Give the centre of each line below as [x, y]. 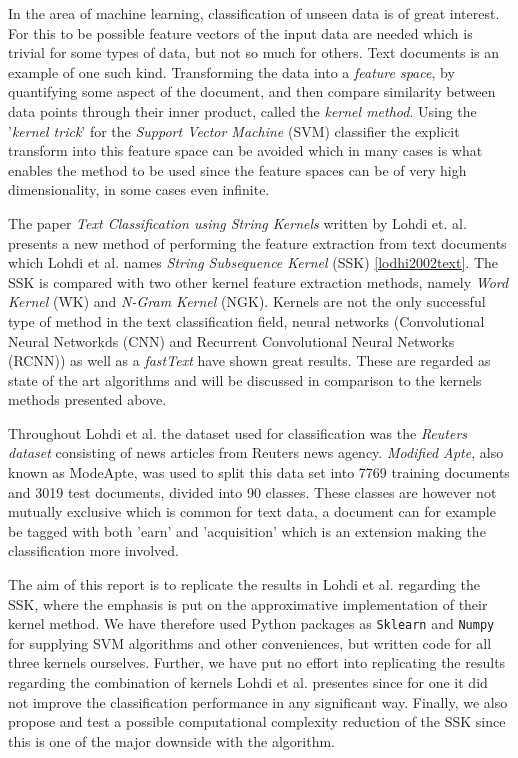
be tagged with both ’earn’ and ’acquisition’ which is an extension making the [247, 530]
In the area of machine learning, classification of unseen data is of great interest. [254, 13]
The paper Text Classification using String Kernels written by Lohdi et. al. [237, 222]
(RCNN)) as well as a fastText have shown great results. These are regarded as [249, 360]
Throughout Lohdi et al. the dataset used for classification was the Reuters [238, 432]
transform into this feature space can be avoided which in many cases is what [245, 150]
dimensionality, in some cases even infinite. [139, 189]
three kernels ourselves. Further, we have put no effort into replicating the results [257, 662]
